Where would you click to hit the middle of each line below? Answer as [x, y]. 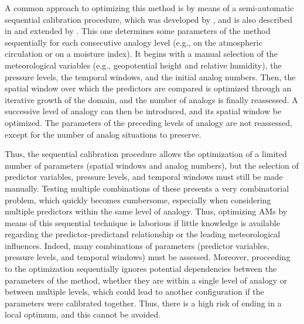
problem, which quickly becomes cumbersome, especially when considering [138, 199]
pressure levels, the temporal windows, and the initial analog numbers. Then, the [150, 76]
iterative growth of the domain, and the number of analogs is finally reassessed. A [151, 99]
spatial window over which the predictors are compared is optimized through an [148, 88]
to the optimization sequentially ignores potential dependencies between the [141, 269]
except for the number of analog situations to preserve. [103, 134]
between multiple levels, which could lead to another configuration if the [134, 291]
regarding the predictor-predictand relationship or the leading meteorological [143, 234]
